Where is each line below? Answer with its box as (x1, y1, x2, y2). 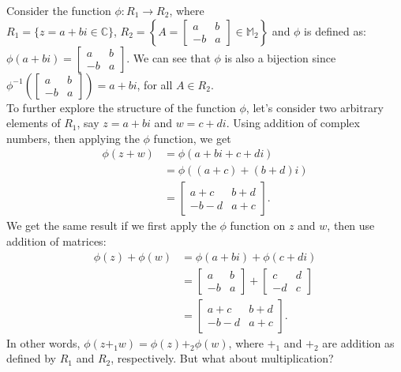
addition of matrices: (6, 233, 107, 250)
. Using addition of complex (226, 115, 360, 131)
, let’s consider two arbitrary (245, 99, 384, 115)
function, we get (153, 130, 231, 146)
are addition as (322, 334, 395, 351)
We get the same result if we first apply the (6, 217, 216, 234)
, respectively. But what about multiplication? (111, 350, 334, 366)
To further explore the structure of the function (6, 99, 236, 115)
